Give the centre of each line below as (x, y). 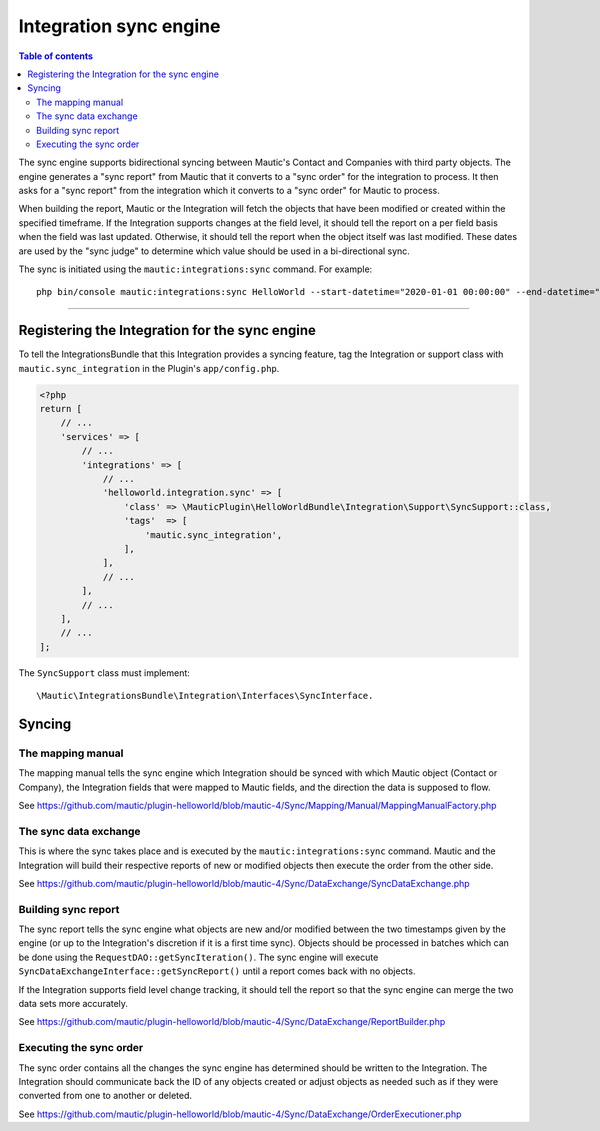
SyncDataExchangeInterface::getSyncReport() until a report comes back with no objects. (217, 971)
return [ (61, 409)
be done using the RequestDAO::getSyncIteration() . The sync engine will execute (198, 957)
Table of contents (56, 56)
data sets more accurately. (73, 1004)
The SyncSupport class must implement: (104, 672)
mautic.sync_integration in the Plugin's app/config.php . (149, 368)
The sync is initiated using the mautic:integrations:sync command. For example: (195, 269)
